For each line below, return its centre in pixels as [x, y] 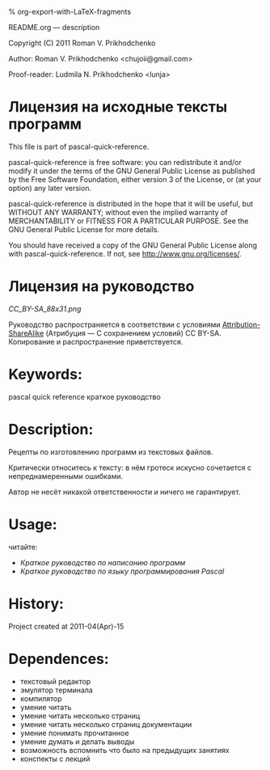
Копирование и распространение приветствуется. [96, 341]
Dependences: [59, 659]
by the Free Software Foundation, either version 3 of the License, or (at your [135, 179]
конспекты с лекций [55, 759]
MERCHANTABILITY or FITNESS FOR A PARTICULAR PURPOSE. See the [129, 221]
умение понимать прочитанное [74, 733]
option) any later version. [50, 188]
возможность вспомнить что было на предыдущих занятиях [125, 750]
